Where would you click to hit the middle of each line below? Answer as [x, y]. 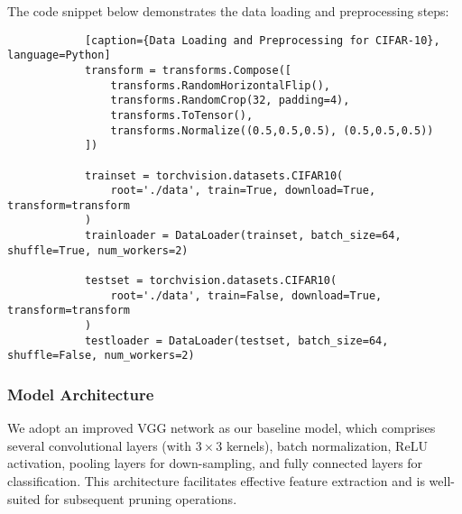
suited [24, 498]
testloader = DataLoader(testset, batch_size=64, [236, 340]
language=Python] [59, 55]
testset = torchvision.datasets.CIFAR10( [211, 281]
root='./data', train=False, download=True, [246, 295]
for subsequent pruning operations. [141, 498]
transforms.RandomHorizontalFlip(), [220, 85]
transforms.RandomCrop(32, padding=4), [230, 101]
